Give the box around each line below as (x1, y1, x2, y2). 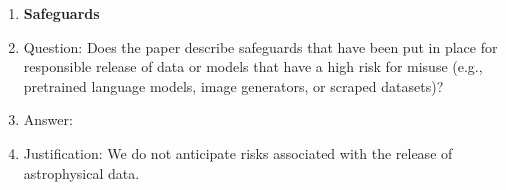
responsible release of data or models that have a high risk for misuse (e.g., (23, 56, 483, 77)
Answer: (23, 109, 73, 130)
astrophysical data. (23, 162, 140, 183)
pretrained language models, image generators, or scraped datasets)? (23, 75, 444, 96)
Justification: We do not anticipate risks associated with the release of (23, 142, 453, 163)
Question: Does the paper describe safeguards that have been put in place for (23, 36, 498, 57)
